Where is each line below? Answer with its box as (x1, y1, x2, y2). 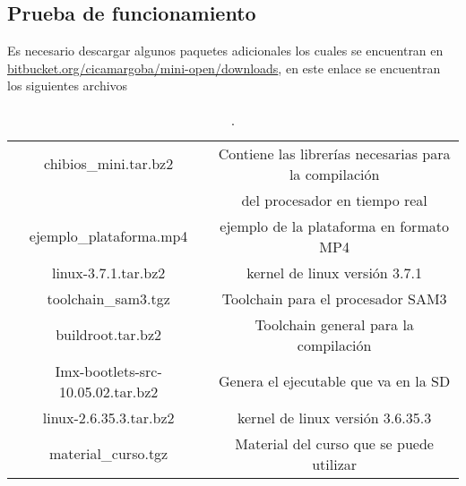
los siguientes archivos (7, 76, 128, 95)
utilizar (312, 453, 358, 474)
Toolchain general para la (255, 313, 414, 335)
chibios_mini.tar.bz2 (44, 153, 174, 175)
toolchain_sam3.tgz (47, 287, 170, 309)
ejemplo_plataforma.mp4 (29, 226, 188, 247)
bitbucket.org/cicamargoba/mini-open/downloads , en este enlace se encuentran (7, 58, 441, 77)
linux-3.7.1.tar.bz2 (51, 261, 166, 283)
